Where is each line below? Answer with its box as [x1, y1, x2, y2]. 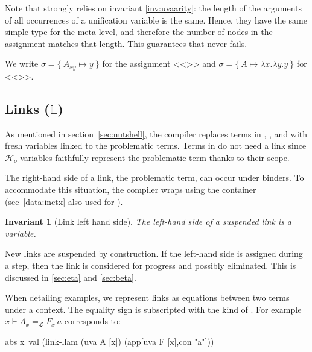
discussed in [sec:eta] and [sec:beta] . [5, 271, 136, 283]
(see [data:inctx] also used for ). [5, 195, 123, 207]
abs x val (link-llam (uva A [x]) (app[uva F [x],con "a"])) [5, 335, 214, 347]
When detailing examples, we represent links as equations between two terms [5, 291, 290, 304]
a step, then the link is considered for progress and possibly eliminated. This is [5, 259, 296, 271]
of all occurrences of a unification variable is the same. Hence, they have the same [5, 13, 307, 26]
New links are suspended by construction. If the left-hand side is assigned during [5, 247, 303, 260]
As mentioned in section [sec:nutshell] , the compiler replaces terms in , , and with [5, 127, 308, 140]
